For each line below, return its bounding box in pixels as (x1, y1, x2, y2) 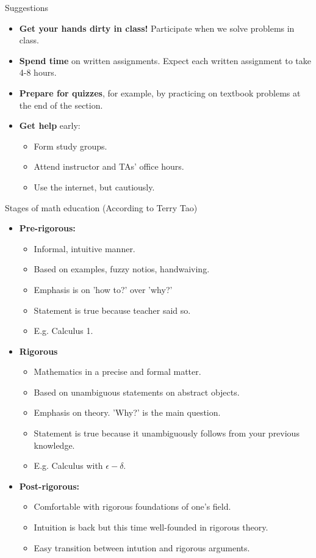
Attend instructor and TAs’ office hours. (34, 160, 184, 173)
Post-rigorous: (19, 479, 80, 492)
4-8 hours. (19, 66, 57, 79)
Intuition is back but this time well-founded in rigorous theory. (34, 521, 268, 534)
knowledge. (34, 438, 75, 451)
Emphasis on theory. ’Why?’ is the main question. (34, 406, 221, 419)
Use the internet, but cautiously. (34, 180, 155, 193)
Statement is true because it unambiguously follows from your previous (34, 427, 300, 440)
